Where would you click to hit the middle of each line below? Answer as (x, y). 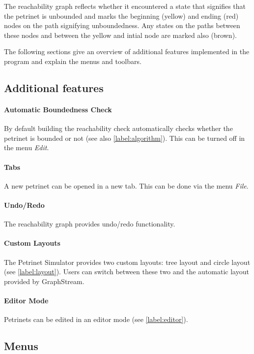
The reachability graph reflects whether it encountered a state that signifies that (125, 6)
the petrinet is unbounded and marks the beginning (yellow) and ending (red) (121, 16)
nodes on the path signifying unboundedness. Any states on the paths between (122, 25)
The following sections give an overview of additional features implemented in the (127, 51)
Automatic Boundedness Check (58, 109)
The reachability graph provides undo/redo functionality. (90, 224)
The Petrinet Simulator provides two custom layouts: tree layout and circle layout (127, 262)
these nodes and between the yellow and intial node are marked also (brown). (120, 35)
